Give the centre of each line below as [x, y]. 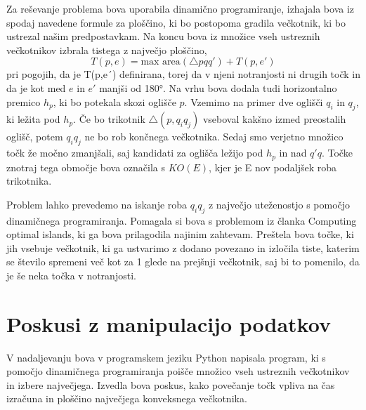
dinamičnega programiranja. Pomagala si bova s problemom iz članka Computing [182, 220]
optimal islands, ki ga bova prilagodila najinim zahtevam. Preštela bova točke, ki [180, 234]
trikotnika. [29, 181]
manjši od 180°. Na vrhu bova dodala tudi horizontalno [218, 87]
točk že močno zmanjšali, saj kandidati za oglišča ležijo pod [135, 153]
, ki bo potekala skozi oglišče [115, 101]
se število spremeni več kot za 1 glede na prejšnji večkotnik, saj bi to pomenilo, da [183, 262]
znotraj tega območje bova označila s [86, 167]
